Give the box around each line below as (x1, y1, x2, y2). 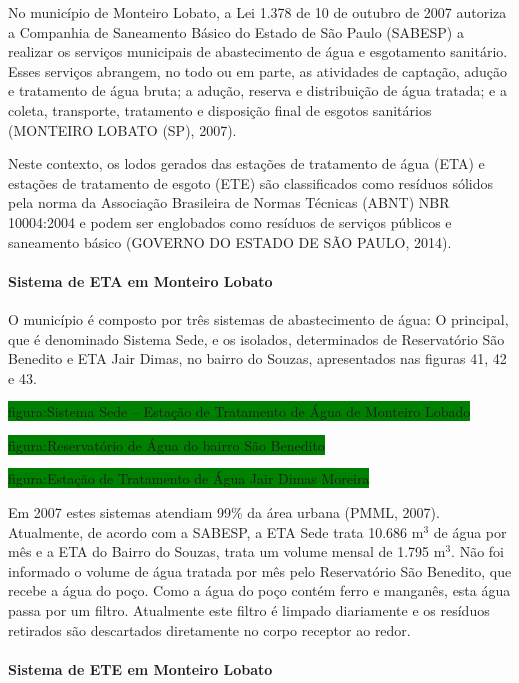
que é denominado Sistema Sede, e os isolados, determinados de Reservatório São (8, 328, 505, 349)
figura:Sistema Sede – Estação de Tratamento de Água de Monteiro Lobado (8, 401, 471, 422)
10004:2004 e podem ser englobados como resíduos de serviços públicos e (8, 211, 452, 232)
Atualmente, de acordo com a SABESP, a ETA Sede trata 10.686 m (8, 521, 424, 542)
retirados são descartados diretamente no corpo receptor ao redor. (8, 619, 411, 640)
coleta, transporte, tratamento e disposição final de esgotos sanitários (8, 99, 432, 120)
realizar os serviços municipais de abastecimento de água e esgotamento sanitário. (8, 41, 508, 62)
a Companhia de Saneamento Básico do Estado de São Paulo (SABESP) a (8, 21, 464, 42)
